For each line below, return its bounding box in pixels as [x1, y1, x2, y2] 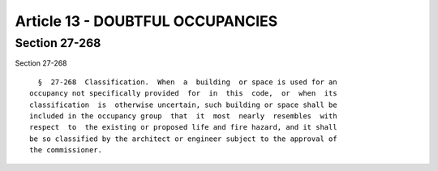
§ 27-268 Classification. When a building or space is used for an [37, 77, 337, 87]
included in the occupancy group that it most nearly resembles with [29, 111, 337, 121]
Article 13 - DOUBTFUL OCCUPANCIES [15, 12, 278, 30]
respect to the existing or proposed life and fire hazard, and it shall [29, 122, 337, 132]
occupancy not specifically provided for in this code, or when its [29, 89, 337, 98]
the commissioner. [29, 146, 103, 155]
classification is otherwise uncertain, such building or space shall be [29, 100, 337, 109]
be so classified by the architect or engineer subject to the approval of [29, 134, 337, 143]
